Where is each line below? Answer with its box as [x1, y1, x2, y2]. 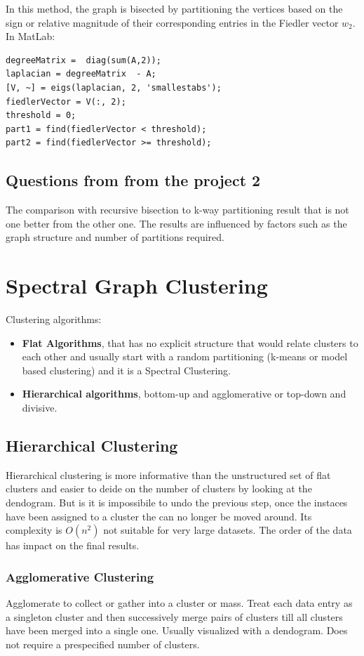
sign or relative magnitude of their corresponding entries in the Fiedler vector [6, 15, 339, 29]
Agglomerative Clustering [6, 568, 154, 585]
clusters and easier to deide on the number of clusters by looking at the [6, 481, 312, 496]
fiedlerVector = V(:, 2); [6, 96, 126, 107]
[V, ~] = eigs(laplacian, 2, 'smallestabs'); [6, 82, 222, 93]
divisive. [22, 400, 58, 415]
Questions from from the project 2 [6, 169, 261, 191]
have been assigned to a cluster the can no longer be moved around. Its [6, 509, 312, 523]
